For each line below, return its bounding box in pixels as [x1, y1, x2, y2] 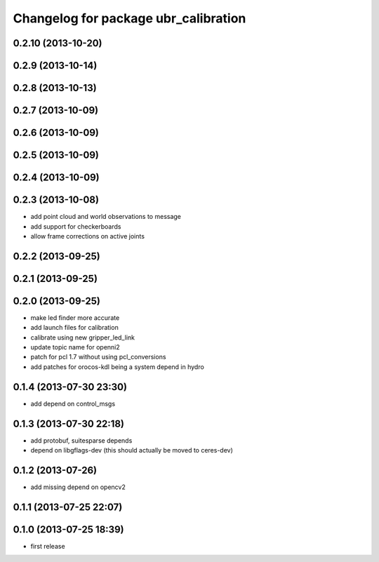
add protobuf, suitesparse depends [30, 436, 133, 445]
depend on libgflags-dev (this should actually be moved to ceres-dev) [30, 446, 233, 455]
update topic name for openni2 [30, 343, 121, 352]
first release [30, 542, 66, 550]
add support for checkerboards [30, 222, 121, 231]
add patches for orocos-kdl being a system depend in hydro [30, 362, 205, 371]
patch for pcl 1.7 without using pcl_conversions [30, 353, 166, 361]
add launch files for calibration [30, 323, 119, 332]
